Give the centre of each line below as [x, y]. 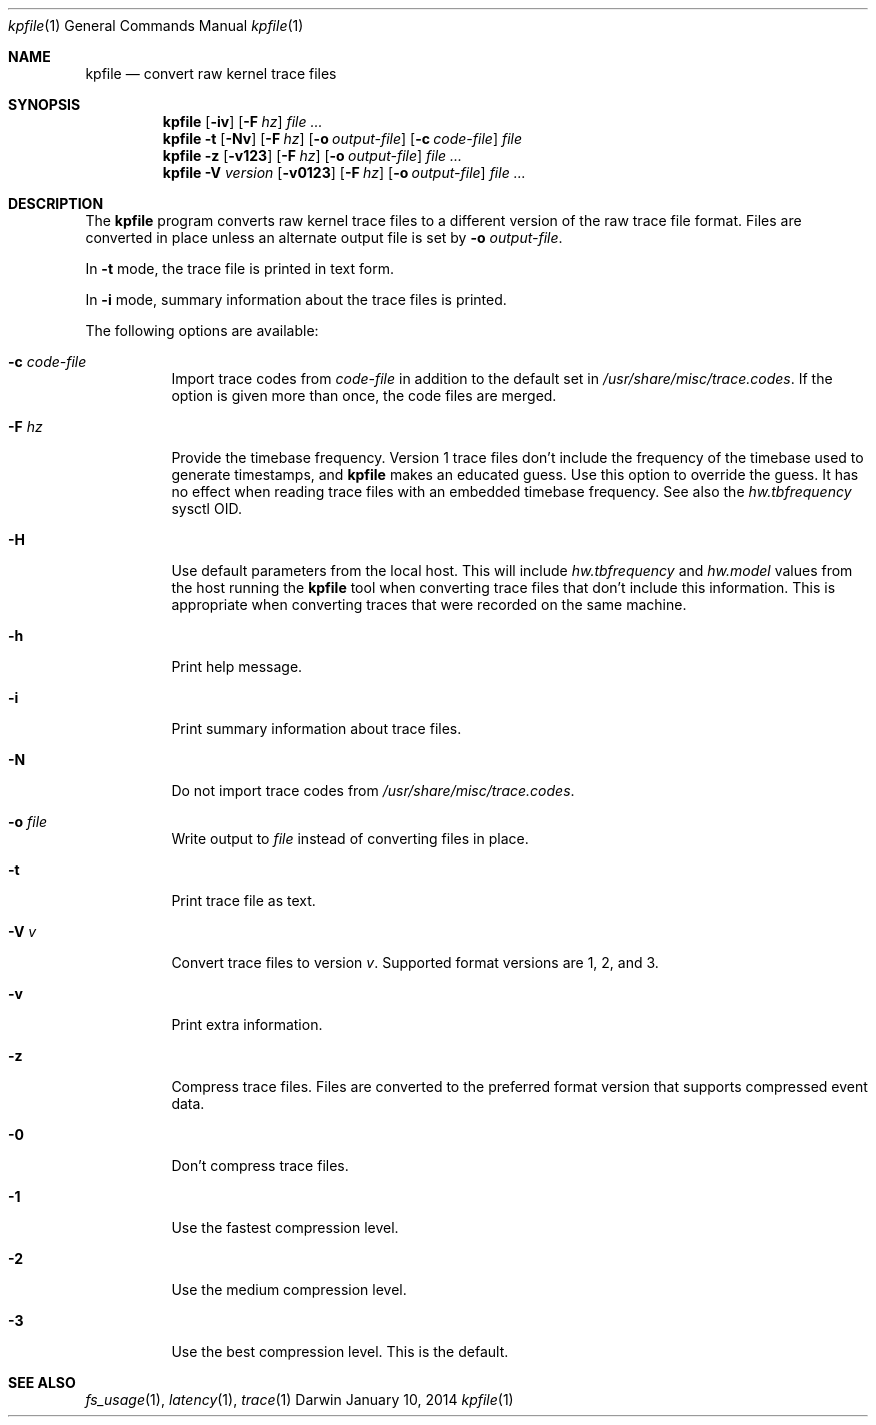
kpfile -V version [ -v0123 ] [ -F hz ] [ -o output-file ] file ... [344, 172]
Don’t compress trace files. [260, 1165]
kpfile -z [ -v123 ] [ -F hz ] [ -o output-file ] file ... [312, 155]
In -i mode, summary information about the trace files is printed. [296, 299]
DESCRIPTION [56, 203]
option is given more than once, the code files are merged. [364, 395]
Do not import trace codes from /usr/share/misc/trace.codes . [373, 790]
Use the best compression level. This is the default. [340, 1351]
